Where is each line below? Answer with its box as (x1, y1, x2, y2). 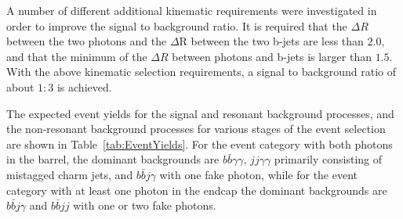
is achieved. (56, 78, 112, 95)
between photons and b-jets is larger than (172, 48, 372, 64)
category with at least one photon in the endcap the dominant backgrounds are (6, 181, 387, 198)
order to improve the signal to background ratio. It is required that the (6, 17, 347, 34)
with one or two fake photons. (73, 197, 216, 214)
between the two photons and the (6, 33, 167, 49)
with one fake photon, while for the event (159, 166, 358, 182)
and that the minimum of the (6, 48, 147, 64)
